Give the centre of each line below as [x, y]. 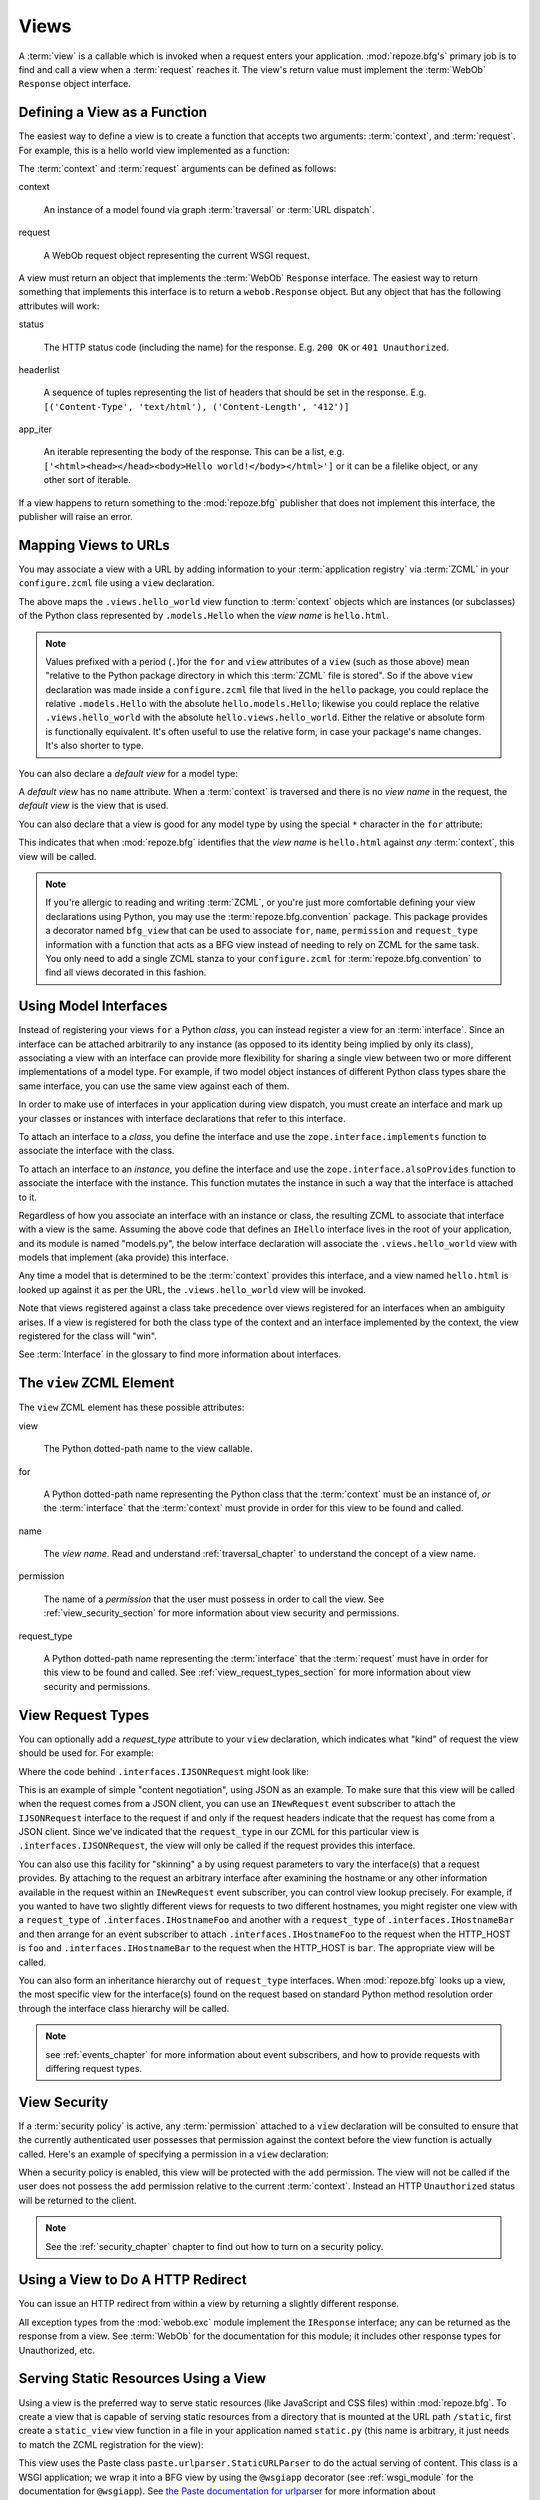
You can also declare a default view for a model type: [128, 773]
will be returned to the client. [77, 2200]
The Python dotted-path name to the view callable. [148, 1449]
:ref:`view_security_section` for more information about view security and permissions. [221, 1613]
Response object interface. [75, 84]
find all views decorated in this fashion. [126, 972]
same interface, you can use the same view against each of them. [154, 1086]
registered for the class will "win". [87, 1336]
